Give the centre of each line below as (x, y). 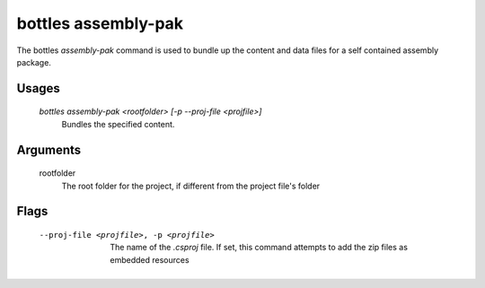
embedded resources (150, 259)
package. (34, 62)
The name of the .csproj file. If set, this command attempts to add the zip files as (259, 248)
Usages (38, 88)
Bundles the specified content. (118, 124)
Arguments (49, 149)
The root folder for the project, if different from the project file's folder (191, 186)
